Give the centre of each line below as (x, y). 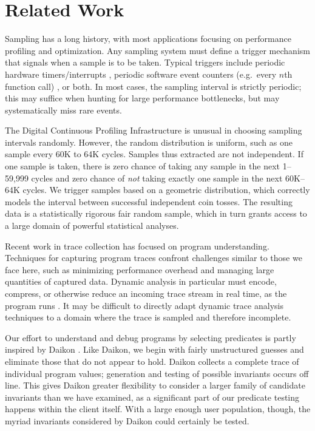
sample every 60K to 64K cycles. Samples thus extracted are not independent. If (154, 154)
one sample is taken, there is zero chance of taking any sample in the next (142, 166)
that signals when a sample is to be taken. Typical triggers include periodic (145, 62)
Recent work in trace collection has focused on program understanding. (137, 246)
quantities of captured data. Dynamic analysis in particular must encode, (141, 281)
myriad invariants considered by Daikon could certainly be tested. (127, 420)
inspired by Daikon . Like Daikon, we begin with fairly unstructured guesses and (154, 349)
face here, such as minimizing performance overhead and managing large (140, 269)
